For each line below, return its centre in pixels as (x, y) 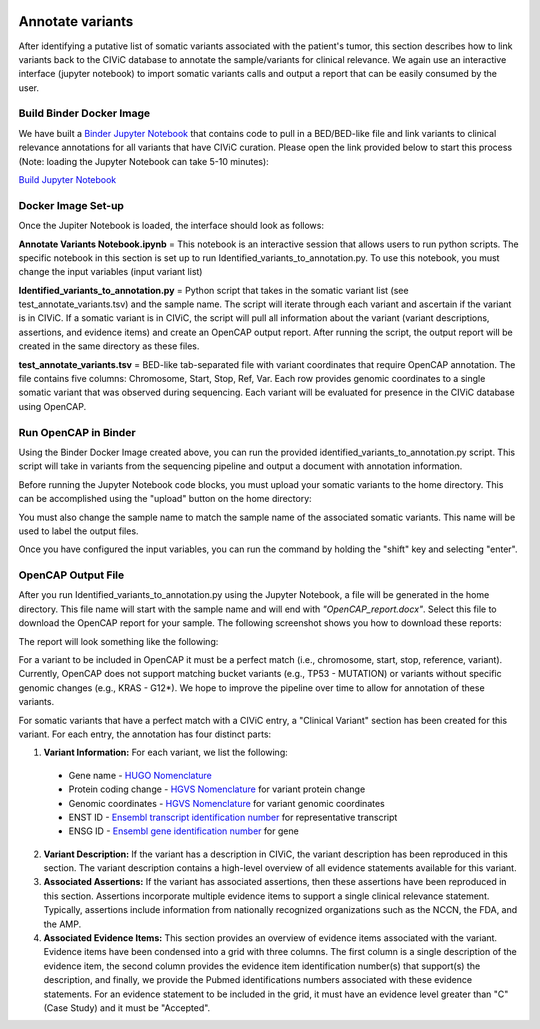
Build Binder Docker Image (84, 113)
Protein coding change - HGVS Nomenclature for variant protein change (217, 789)
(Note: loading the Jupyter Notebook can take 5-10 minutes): (143, 161)
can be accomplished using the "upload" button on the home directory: (165, 499)
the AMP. (62, 924)
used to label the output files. (78, 531)
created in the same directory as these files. (109, 346)
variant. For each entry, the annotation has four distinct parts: (145, 734)
